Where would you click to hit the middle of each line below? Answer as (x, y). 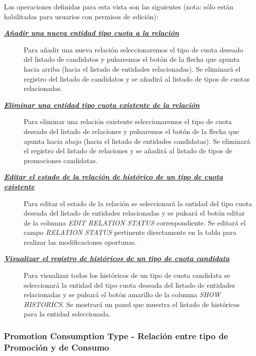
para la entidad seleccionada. (67, 314)
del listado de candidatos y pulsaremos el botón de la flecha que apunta (132, 59)
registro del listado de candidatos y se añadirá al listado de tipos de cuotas (137, 78)
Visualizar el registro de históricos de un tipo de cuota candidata (117, 258)
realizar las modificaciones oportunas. (80, 242)
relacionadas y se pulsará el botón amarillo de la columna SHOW (122, 294)
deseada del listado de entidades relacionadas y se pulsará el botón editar (134, 213)
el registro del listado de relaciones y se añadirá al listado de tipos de (128, 151)
